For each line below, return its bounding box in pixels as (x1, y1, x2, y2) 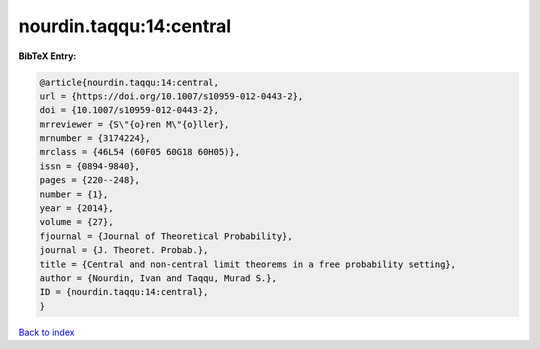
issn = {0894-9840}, (39, 160, 140, 172)
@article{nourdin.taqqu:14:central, (39, 76, 220, 88)
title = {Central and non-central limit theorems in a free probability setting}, (39, 258, 457, 270)
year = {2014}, (39, 203, 114, 214)
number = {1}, (39, 188, 109, 200)
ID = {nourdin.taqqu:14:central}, (39, 286, 209, 298)
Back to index (18, 326, 75, 338)
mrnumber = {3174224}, (39, 133, 151, 144)
